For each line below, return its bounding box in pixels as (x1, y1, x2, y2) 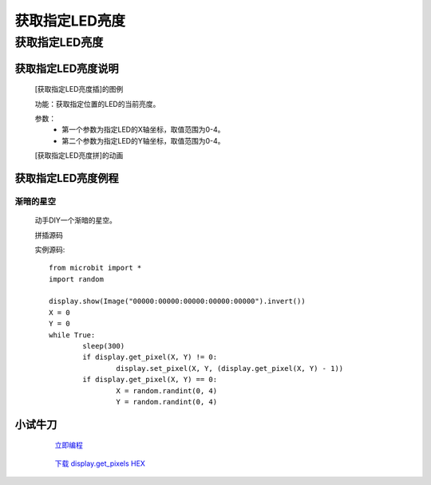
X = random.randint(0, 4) (116, 386, 218, 395)
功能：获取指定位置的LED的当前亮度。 (34, 99, 160, 108)
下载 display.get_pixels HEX (54, 459, 145, 468)
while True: (49, 330, 96, 339)
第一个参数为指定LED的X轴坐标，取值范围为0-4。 (61, 124, 225, 135)
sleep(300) (82, 341, 125, 351)
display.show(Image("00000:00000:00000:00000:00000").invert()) (49, 297, 306, 306)
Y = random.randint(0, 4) (116, 397, 218, 406)
